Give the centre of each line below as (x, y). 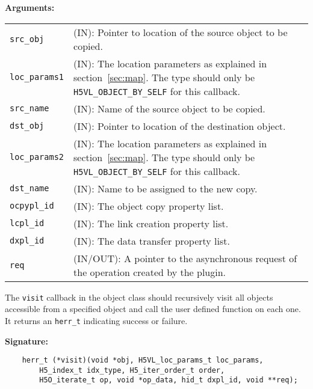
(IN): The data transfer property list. (152, 240)
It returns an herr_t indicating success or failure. (96, 320)
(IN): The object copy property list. (149, 206)
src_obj (27, 39)
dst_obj (27, 126)
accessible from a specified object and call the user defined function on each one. (153, 309)
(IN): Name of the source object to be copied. (169, 108)
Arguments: (30, 7)
